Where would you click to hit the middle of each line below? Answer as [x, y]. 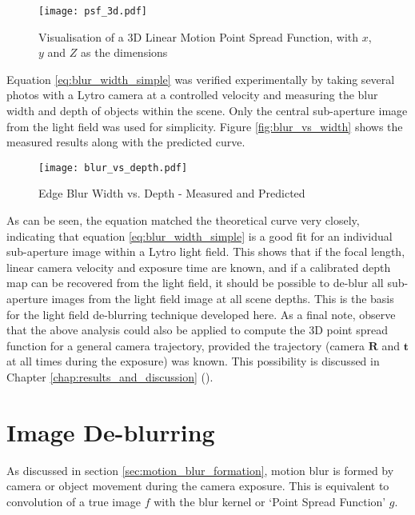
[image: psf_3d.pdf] [93, 11]
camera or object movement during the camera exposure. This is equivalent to [198, 486]
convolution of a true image [74, 501]
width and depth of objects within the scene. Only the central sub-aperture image [207, 111]
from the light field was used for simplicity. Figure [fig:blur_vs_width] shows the [205, 126]
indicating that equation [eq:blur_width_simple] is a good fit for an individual [200, 236]
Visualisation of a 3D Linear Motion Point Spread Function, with [199, 36]
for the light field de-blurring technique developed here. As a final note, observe [201, 314]
